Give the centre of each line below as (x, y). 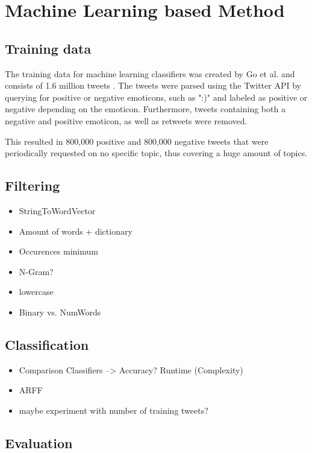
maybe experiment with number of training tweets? (114, 410)
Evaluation (39, 442)
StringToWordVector (57, 210)
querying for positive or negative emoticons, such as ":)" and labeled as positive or (156, 97)
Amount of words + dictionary (76, 231)
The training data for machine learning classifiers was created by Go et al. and (150, 73)
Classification (47, 344)
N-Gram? (36, 271)
